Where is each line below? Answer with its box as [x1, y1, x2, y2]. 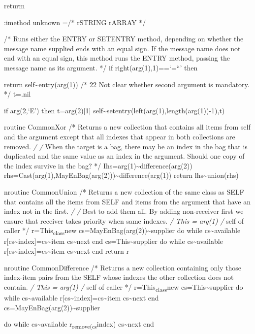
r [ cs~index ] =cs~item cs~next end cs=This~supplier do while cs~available [4, 236, 223, 246]
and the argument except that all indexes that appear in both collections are [4, 131, 235, 141]
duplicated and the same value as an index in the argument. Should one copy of [4, 151, 245, 161]
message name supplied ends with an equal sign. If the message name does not [4, 43, 241, 53]
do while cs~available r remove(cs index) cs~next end [4, 319, 154, 330]
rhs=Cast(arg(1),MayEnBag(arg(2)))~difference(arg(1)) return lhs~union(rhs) [4, 170, 239, 180]
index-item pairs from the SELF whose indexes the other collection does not [4, 272, 234, 282]
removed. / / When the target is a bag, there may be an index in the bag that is [4, 141, 248, 151]
